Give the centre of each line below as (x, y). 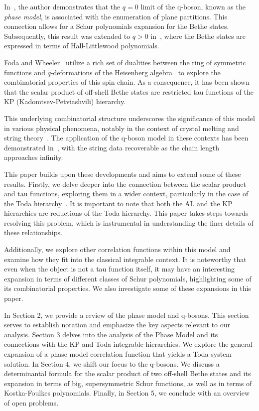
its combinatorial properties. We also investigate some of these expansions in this (128, 288)
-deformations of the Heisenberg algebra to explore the (135, 72)
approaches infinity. (34, 157)
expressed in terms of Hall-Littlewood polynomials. (82, 46)
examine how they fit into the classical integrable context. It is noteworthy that (125, 259)
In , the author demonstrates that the (62, 6)
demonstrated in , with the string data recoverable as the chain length (112, 147)
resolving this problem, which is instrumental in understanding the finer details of (129, 222)
